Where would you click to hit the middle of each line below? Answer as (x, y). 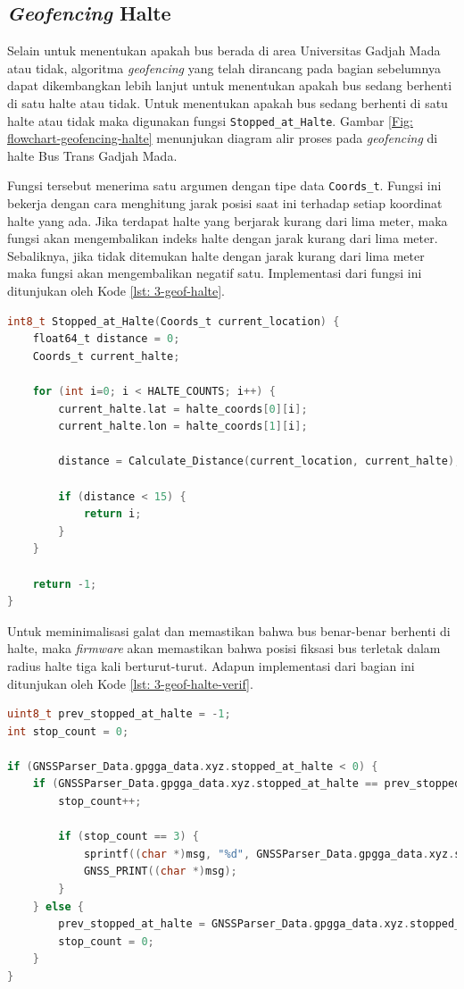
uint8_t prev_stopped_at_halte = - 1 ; (119, 714)
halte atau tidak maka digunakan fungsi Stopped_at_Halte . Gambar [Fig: (210, 120)
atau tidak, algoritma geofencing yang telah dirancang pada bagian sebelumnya (224, 67)
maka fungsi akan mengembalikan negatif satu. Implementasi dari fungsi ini (215, 273)
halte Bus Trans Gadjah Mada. (92, 155)
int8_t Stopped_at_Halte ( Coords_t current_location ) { (174, 321)
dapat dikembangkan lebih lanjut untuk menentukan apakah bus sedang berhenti (230, 85)
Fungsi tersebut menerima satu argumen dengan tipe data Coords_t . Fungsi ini (224, 185)
